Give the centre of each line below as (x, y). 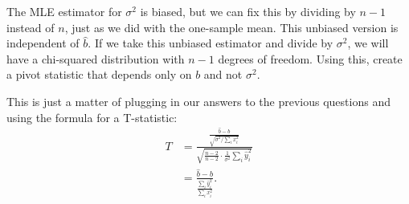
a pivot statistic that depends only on (99, 74)
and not (223, 74)
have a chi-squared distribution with (96, 58)
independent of (43, 43)
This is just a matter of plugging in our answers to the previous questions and (198, 101)
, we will (368, 43)
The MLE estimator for (64, 11)
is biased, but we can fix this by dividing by (248, 11)
